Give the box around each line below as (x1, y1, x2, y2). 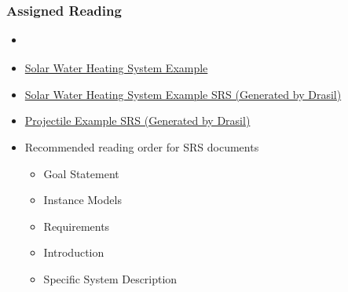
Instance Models (43, 192, 122, 208)
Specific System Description (43, 270, 178, 287)
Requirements (43, 217, 110, 234)
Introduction (43, 244, 104, 261)
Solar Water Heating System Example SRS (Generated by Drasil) (24, 86, 342, 102)
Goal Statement (43, 165, 119, 181)
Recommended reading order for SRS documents (24, 138, 259, 155)
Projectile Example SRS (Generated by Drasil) (24, 112, 251, 129)
